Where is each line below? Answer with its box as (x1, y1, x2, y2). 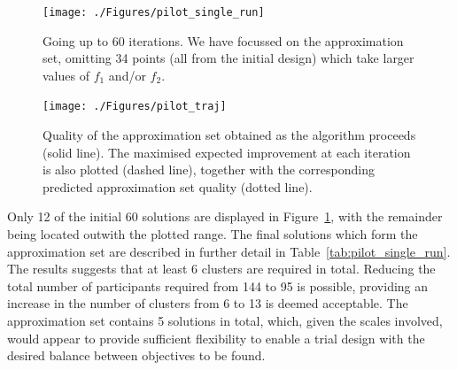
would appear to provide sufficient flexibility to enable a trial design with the (7, 328, 425, 347)
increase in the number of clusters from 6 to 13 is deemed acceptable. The (7, 294, 408, 312)
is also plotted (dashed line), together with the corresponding (43, 160, 375, 179)
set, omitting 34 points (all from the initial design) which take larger (43, 49, 414, 67)
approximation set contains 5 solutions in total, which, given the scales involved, (7, 312, 443, 330)
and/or (108, 66, 146, 84)
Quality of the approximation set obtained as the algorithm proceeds (43, 126, 416, 144)
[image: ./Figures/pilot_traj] (43, 100, 227, 113)
